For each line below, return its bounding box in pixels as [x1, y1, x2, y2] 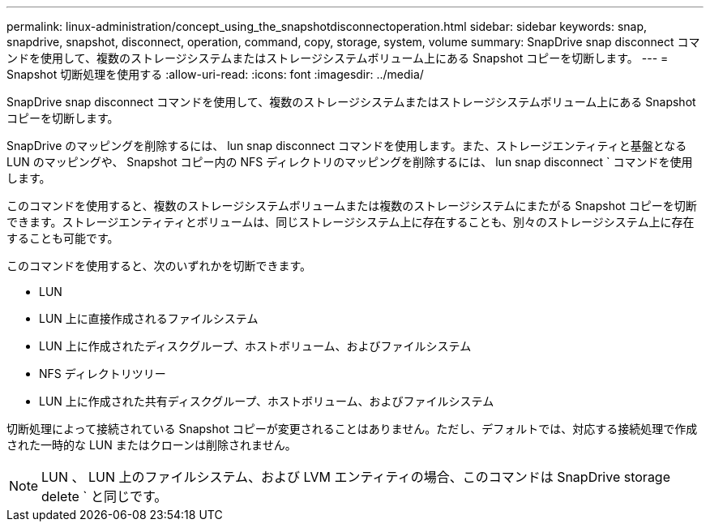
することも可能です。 [6, 231, 119, 245]
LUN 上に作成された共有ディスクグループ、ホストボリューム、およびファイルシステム [39, 394, 494, 408]
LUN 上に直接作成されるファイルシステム [39, 311, 259, 325]
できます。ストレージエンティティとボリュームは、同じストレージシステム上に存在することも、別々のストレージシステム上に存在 [6, 215, 695, 229]
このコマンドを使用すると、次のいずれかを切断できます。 [6, 259, 312, 273]
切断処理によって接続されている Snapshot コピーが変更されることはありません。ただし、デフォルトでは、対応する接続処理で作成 [6, 422, 698, 436]
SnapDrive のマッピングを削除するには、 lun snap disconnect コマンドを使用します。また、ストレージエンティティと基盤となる [6, 139, 687, 152]
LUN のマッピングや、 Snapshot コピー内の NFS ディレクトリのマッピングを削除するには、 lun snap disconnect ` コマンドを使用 [6, 155, 693, 169]
